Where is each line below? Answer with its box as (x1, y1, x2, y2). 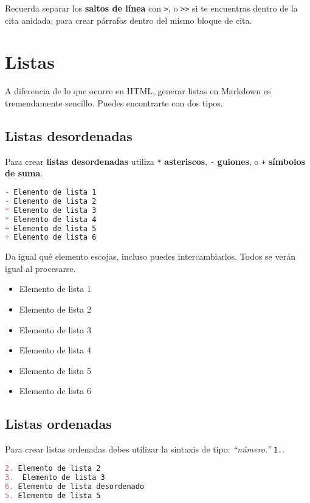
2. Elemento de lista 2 (5, 463, 101, 473)
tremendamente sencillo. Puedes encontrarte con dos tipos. (5, 96, 223, 109)
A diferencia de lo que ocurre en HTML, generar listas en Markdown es (5, 85, 271, 97)
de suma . (5, 167, 43, 179)
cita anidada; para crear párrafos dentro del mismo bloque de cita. (5, 13, 252, 26)
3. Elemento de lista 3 (5, 473, 105, 482)
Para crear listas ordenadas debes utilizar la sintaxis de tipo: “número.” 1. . (5, 443, 285, 456)
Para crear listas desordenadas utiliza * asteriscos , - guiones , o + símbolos (5, 154, 305, 167)
